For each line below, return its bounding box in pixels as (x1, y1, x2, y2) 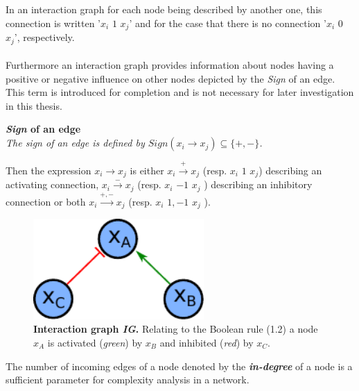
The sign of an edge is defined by (6, 135, 145, 150)
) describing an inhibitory (204, 177, 313, 192)
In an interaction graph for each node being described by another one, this (6, 2, 322, 16)
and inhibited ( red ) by (159, 335, 254, 349)
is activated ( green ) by (47, 335, 143, 349)
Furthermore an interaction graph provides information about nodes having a (6, 58, 334, 72)
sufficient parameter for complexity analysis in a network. (6, 372, 249, 387)
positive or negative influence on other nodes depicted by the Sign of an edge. (6, 71, 335, 85)
